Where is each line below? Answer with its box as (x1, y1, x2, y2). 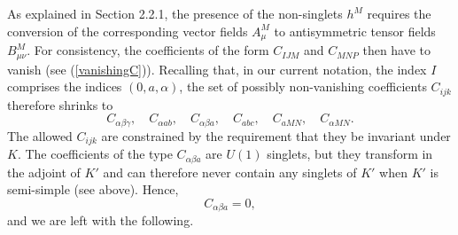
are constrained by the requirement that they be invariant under (101, 126, 451, 145)
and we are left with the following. (7, 211, 194, 230)
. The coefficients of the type (17, 145, 173, 163)
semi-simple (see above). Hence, (7, 180, 179, 199)
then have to (362, 41, 431, 59)
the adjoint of (7, 162, 81, 181)
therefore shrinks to (7, 95, 113, 114)
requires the (367, 4, 431, 22)
